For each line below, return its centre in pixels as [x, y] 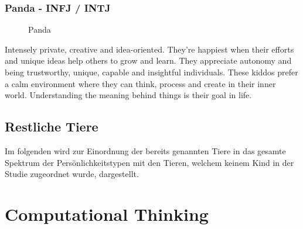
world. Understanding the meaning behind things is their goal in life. [128, 95]
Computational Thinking [107, 214]
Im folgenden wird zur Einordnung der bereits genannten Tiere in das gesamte [145, 150]
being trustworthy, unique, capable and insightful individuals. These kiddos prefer [151, 72]
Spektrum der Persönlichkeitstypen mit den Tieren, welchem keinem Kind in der [149, 162]
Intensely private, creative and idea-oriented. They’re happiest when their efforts [149, 49]
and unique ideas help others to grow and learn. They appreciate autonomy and [148, 60]
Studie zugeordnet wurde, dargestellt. [72, 174]
